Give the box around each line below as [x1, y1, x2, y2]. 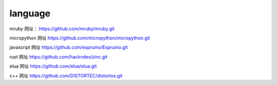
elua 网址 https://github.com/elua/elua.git [9, 63, 97, 69]
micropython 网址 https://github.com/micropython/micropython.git [9, 35, 150, 41]
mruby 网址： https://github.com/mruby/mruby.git [9, 26, 115, 32]
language [9, 8, 51, 19]
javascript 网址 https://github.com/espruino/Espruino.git [9, 44, 128, 51]
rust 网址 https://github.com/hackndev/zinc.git [9, 54, 108, 60]
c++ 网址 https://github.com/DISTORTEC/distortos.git [9, 72, 123, 79]
